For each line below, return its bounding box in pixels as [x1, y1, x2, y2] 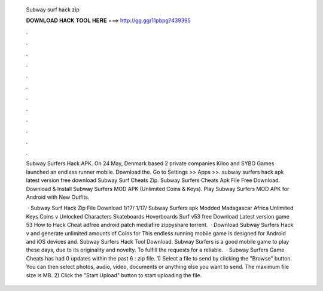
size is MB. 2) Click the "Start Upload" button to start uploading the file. [26, 271, 202, 278]
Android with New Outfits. [26, 193, 90, 201]
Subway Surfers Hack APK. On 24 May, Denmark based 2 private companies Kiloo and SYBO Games [26, 160, 275, 167]
